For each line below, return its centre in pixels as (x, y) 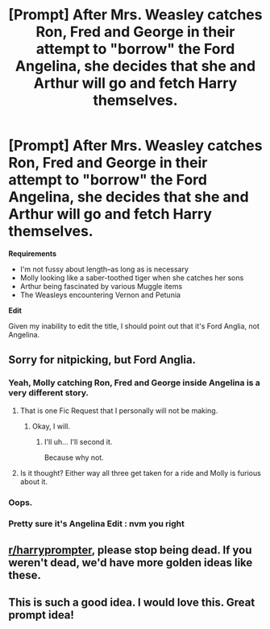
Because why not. (74, 457)
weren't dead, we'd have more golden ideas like (131, 563)
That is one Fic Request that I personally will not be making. (119, 410)
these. (25, 575)
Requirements (33, 253)
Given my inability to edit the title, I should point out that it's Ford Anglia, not (134, 326)
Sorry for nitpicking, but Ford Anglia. (102, 360)
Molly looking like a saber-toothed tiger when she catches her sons (132, 277)
